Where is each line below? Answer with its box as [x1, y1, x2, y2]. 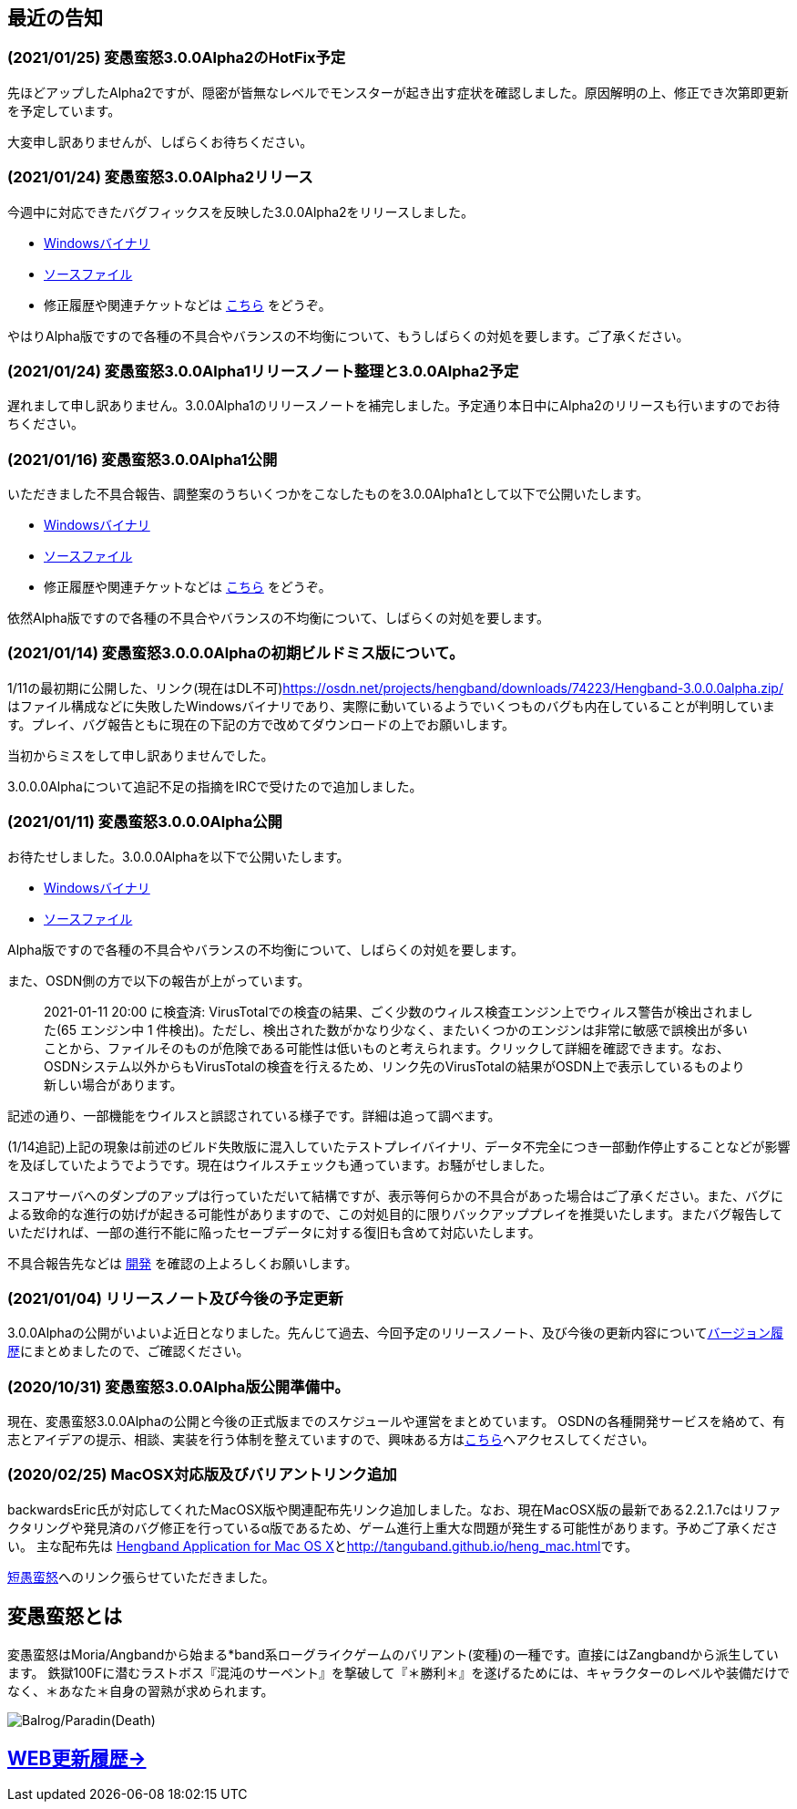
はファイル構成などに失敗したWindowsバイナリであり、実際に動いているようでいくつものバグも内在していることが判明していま [7, 698, 775, 714]
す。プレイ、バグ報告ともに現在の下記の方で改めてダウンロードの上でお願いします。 [7, 716, 515, 732]
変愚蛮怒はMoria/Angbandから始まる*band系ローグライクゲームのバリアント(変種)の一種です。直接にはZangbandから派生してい [7, 1646, 779, 1662]
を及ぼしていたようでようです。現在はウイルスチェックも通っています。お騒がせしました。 [7, 1156, 553, 1173]
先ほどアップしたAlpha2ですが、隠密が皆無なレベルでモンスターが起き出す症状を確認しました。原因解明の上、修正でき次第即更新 [7, 84, 789, 100]
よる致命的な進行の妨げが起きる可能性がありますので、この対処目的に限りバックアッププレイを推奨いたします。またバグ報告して [7, 1205, 782, 1222]
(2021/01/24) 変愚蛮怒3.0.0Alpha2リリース [7, 168, 313, 187]
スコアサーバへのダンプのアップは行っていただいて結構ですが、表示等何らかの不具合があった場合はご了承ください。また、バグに [7, 1187, 784, 1204]
